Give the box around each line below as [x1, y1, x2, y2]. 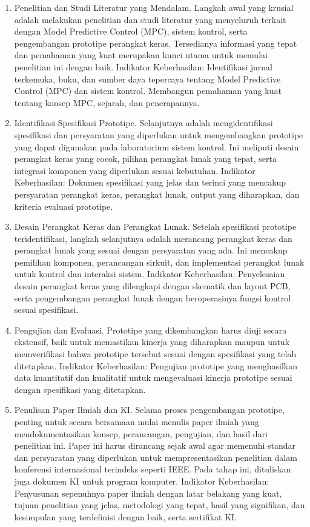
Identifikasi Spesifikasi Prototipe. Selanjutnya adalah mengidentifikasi [14, 116, 273, 129]
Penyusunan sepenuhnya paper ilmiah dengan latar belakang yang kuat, [14, 486, 282, 499]
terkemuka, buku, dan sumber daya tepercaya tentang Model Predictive [14, 72, 281, 85]
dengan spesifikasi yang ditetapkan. [14, 383, 146, 395]
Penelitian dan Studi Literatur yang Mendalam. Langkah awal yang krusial [14, 1, 294, 13]
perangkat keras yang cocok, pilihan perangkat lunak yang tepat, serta [14, 152, 277, 165]
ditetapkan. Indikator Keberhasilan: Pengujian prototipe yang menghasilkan [14, 359, 298, 372]
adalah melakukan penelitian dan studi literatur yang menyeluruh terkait [14, 13, 286, 25]
